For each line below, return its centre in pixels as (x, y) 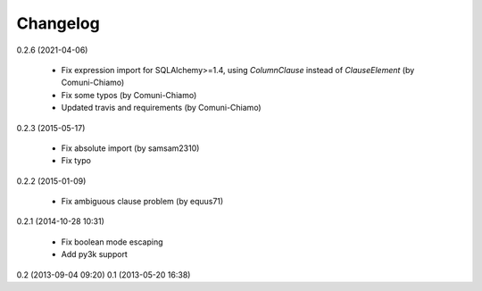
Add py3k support (95, 254)
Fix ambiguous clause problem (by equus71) (142, 202)
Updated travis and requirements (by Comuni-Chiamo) (162, 108)
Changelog (58, 23)
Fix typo (76, 161)
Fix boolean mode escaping (112, 242)
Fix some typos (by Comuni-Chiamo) (129, 95)
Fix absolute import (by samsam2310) (130, 148)
